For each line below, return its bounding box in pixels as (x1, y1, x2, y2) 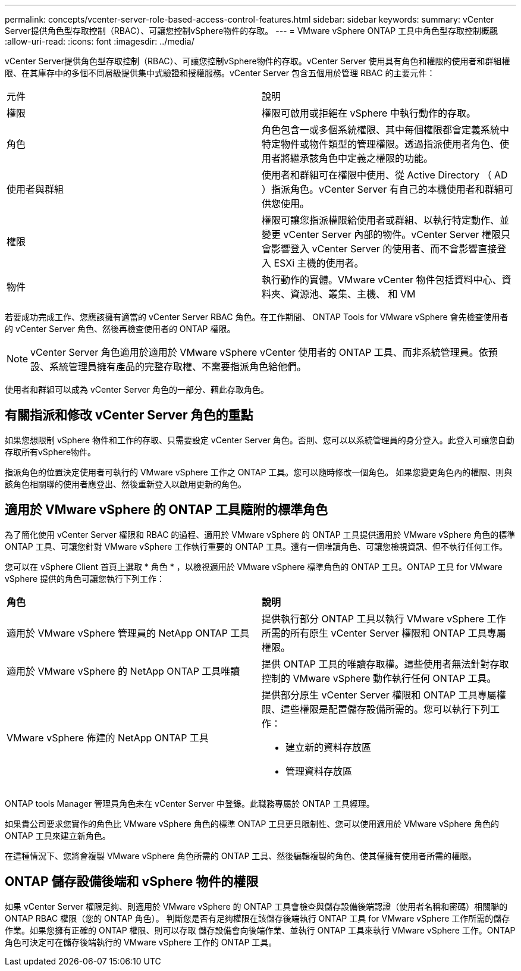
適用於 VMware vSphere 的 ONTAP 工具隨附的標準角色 (5, 502, 328, 518)
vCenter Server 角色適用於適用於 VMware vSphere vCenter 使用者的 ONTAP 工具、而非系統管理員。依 (30, 346, 488, 358)
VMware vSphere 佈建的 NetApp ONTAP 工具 (7, 731, 209, 744)
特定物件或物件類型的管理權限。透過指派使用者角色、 (262, 138, 500, 150)
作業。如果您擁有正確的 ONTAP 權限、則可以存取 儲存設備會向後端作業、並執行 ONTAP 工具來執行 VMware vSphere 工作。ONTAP (5, 925, 516, 935)
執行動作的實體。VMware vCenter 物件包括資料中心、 (262, 274, 502, 286)
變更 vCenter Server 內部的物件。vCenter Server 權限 (262, 228, 501, 240)
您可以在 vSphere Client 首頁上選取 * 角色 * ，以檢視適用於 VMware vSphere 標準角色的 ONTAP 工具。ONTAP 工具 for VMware (5, 561, 503, 572)
